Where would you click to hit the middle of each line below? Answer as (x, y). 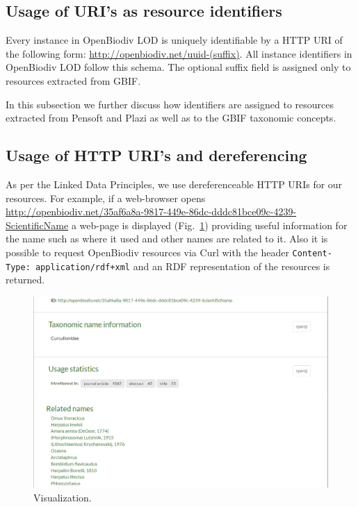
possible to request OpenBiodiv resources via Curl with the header (147, 252)
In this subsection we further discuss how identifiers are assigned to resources (170, 104)
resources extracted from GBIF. (73, 80)
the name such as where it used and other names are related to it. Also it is (167, 239)
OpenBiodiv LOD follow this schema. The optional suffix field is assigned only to (178, 67)
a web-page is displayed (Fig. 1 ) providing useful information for (209, 225)
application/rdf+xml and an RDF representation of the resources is (182, 266)
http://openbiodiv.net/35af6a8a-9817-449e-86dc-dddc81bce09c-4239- (151, 211)
